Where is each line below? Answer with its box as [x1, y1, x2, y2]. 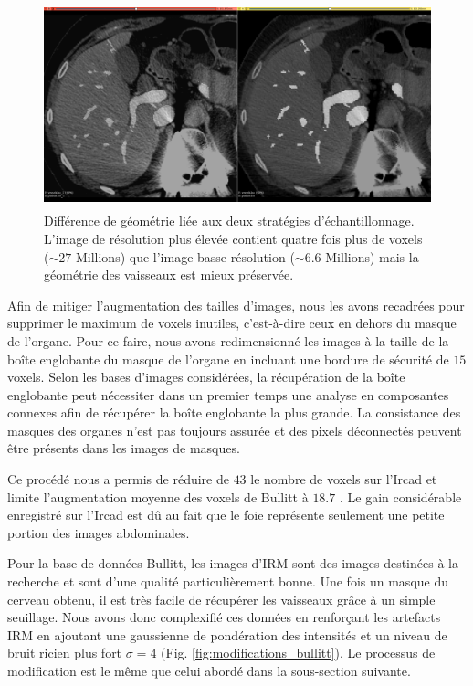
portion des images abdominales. [7, 522, 190, 542]
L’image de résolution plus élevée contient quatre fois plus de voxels [44, 228, 423, 248]
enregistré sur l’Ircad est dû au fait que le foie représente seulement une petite [7, 505, 445, 524]
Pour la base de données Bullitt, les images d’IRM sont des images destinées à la [7, 554, 458, 573]
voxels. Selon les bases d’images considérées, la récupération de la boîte [7, 367, 405, 386]
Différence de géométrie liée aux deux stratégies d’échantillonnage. [44, 211, 415, 230]
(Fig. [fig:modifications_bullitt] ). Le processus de [161, 643, 436, 662]
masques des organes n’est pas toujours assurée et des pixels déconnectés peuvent [7, 420, 462, 439]
